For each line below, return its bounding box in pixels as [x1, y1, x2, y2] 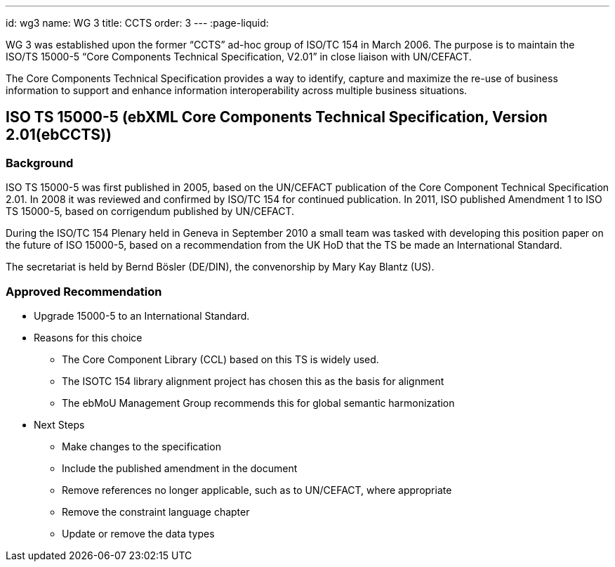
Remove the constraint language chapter [62, 505, 250, 518]
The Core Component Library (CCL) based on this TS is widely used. [62, 353, 379, 365]
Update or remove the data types [62, 527, 215, 540]
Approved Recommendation [6, 284, 162, 299]
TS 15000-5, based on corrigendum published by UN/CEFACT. [6, 205, 295, 218]
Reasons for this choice [34, 331, 143, 344]
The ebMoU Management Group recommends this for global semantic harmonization [62, 396, 455, 409]
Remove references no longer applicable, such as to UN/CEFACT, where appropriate [62, 483, 452, 496]
